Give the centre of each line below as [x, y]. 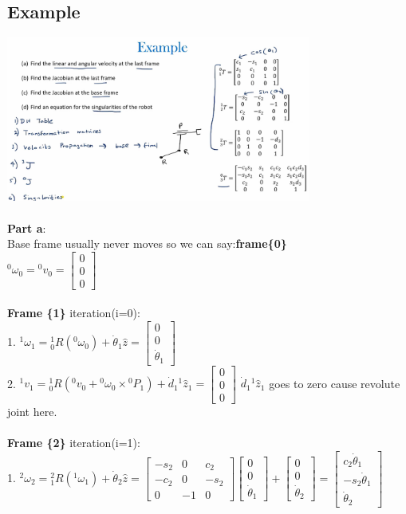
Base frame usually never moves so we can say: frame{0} [147, 243]
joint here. [32, 411]
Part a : [27, 228]
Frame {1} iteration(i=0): [74, 313]
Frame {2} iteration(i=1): [74, 443]
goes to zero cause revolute [335, 383]
